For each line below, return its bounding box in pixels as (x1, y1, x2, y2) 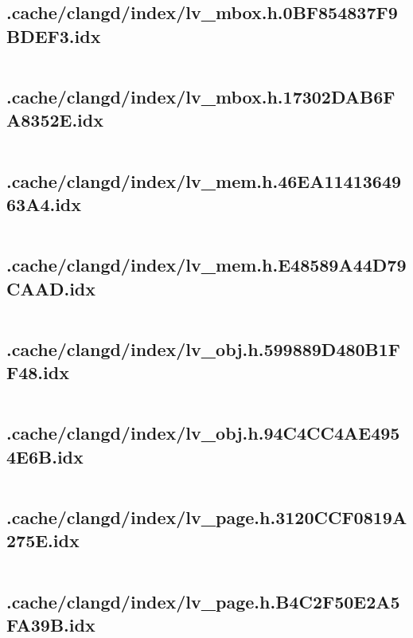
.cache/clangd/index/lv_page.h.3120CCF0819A (6, 504, 407, 529)
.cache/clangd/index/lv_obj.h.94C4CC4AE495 (6, 421, 400, 445)
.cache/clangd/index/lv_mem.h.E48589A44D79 (6, 252, 407, 277)
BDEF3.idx (6, 23, 101, 48)
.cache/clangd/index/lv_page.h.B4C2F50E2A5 (6, 589, 400, 613)
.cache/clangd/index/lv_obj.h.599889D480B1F (6, 336, 401, 361)
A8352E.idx (6, 108, 103, 132)
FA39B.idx (6, 612, 95, 636)
